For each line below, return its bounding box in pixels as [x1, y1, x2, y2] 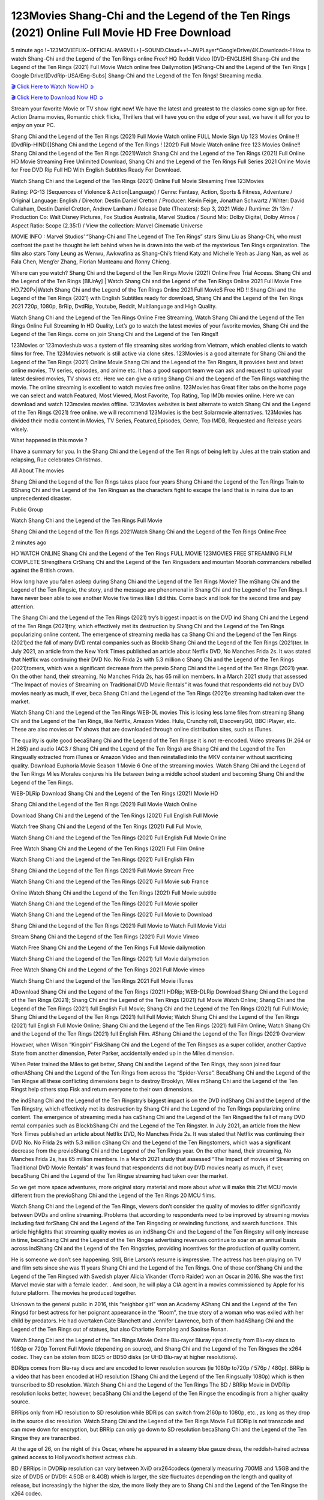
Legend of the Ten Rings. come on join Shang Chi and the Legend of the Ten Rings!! [11, 331, 219, 338]
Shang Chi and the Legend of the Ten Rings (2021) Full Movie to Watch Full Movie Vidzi [11, 922, 227, 929]
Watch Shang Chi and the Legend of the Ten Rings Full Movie [11, 517, 163, 524]
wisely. [11, 425, 29, 433]
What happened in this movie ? [11, 437, 88, 444]
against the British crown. [11, 567, 74, 574]
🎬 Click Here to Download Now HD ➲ [11, 94, 104, 101]
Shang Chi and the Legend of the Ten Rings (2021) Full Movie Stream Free [11, 867, 194, 874]
